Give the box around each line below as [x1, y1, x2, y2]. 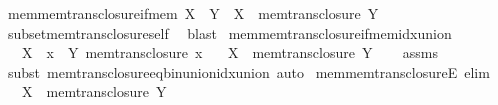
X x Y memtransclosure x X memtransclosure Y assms [21, 42, 438, 63]
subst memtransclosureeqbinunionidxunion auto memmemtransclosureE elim [7, 61, 490, 82]
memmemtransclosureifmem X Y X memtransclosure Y [7, 3, 379, 23]
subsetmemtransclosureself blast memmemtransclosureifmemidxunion [7, 22, 452, 43]
